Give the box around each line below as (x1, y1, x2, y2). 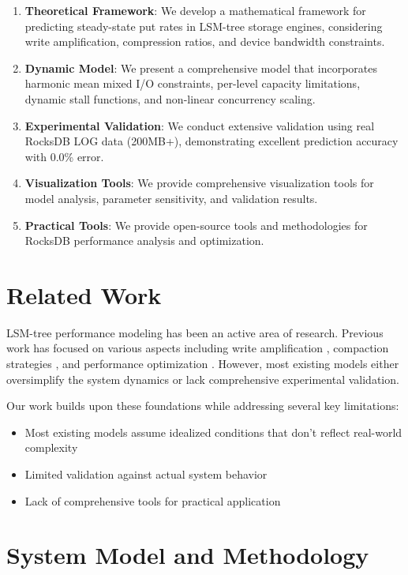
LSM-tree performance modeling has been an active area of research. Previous (6, 324, 384, 340)
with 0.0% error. (24, 148, 104, 164)
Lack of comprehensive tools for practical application (24, 492, 281, 509)
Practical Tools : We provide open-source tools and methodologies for (24, 216, 368, 233)
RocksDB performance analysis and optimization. (24, 232, 264, 249)
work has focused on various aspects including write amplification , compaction (6, 340, 389, 356)
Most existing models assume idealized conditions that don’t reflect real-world (24, 423, 402, 440)
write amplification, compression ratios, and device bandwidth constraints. (24, 33, 385, 50)
